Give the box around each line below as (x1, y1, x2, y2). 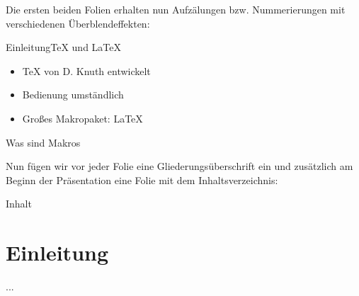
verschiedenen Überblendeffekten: (6, 16, 150, 30)
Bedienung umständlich (22, 87, 124, 102)
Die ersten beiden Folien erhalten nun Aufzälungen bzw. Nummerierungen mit (6, 2, 346, 16)
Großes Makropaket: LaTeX (22, 110, 143, 125)
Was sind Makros (6, 135, 81, 149)
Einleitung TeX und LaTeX (6, 40, 121, 55)
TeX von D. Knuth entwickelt (22, 63, 151, 78)
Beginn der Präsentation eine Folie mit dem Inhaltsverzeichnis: (6, 172, 278, 187)
